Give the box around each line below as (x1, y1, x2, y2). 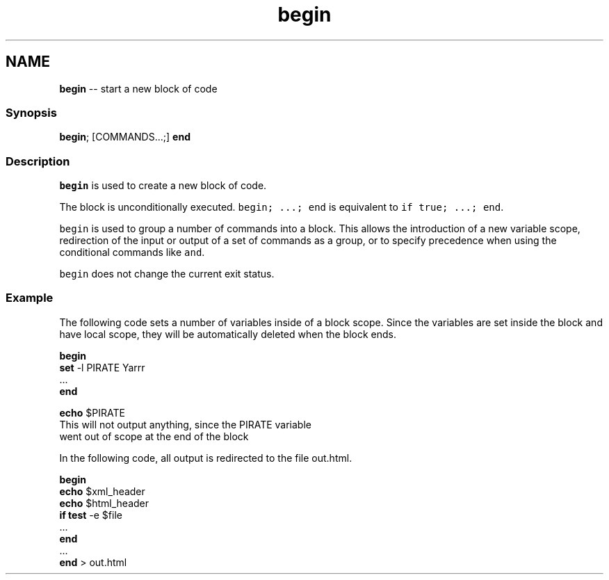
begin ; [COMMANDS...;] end (59, 131, 190, 143)
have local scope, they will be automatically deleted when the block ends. (59, 328, 397, 340)
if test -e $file (59, 508, 122, 521)
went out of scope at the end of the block (59, 430, 249, 442)
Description (6, 154, 70, 168)
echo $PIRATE (59, 406, 125, 419)
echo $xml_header (59, 485, 145, 497)
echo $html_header (59, 497, 149, 509)
